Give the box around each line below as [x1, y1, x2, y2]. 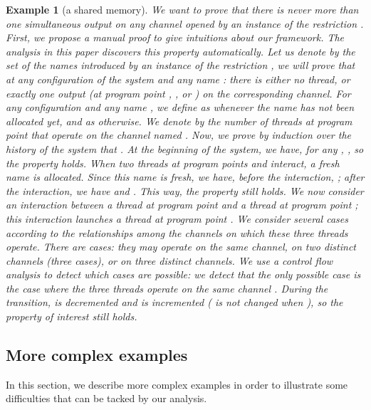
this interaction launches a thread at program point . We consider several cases [6, 211, 348, 226]
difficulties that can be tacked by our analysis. [6, 391, 207, 406]
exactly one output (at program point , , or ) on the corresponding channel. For [6, 85, 351, 100]
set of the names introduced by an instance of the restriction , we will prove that [6, 58, 355, 73]
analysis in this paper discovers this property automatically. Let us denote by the [6, 43, 355, 58]
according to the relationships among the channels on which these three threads [6, 225, 348, 240]
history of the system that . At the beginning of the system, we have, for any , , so [6, 141, 364, 156]
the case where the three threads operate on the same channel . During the [6, 280, 328, 295]
